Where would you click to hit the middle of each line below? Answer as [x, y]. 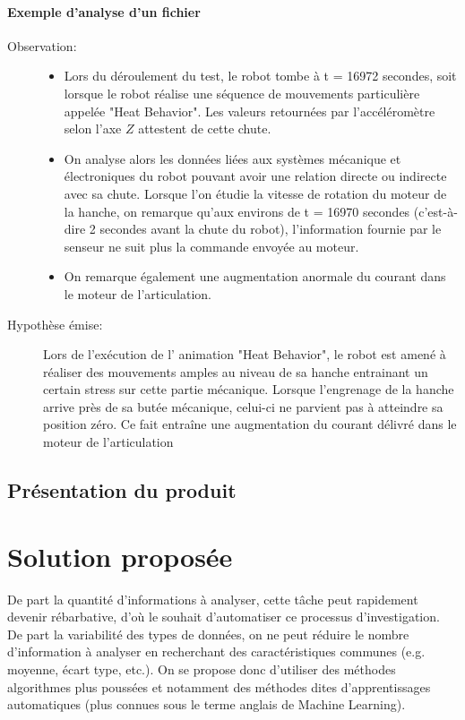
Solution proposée [120, 556]
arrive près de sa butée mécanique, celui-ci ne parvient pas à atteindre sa [243, 406]
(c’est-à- [435, 211]
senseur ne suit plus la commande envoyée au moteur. [211, 246]
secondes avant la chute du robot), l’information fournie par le [271, 229]
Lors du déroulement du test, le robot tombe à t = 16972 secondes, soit [260, 76]
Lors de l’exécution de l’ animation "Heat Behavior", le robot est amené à [245, 354]
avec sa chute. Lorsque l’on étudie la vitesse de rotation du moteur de [255, 193]
